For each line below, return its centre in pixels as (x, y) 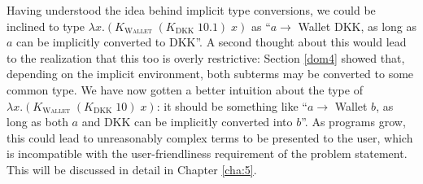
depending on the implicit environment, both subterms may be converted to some (210, 74)
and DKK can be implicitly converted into (187, 122)
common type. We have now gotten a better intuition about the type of (185, 89)
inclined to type (46, 26)
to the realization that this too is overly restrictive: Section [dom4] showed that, (206, 57)
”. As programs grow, (353, 122)
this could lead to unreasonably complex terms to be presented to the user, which (210, 137)
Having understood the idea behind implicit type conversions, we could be (191, 10)
